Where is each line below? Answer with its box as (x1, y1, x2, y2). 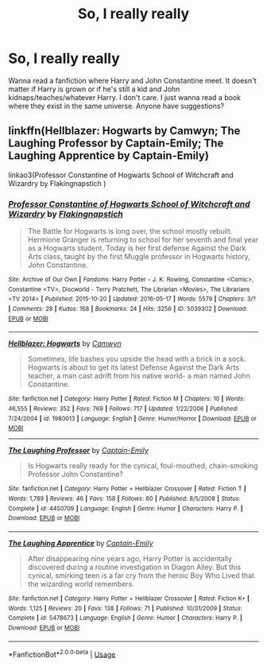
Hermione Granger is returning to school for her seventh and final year (27, 235, 259, 245)
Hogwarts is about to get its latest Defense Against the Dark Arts (27, 363, 240, 372)
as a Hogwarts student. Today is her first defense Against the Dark (27, 243, 246, 253)
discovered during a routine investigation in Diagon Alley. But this (27, 562, 241, 572)
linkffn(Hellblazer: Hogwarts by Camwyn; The (8, 124, 241, 138)
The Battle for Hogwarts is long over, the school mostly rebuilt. (27, 227, 233, 236)
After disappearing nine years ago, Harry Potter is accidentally (27, 553, 233, 563)
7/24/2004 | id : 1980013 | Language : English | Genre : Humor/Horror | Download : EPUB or (8, 414, 257, 422)
